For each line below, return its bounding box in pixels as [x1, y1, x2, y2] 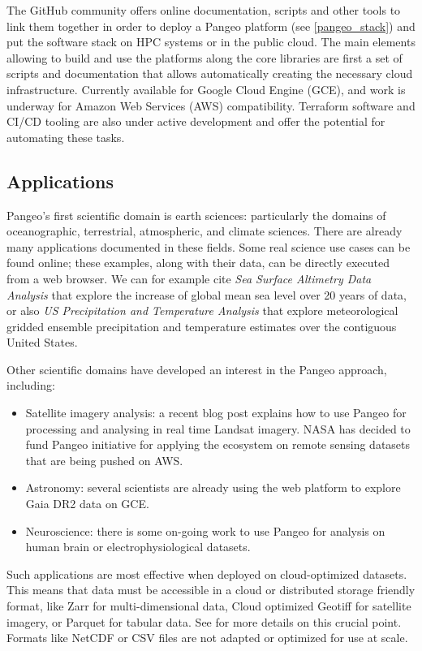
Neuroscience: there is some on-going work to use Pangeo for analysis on [25, 522, 385, 539]
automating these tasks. [6, 128, 125, 145]
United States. [6, 334, 78, 351]
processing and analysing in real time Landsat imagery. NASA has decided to [25, 420, 411, 437]
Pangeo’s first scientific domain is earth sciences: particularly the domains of [6, 206, 386, 223]
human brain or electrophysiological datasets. [25, 538, 251, 555]
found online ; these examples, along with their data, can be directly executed [6, 254, 390, 271]
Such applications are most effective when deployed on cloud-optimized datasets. [6, 565, 407, 582]
